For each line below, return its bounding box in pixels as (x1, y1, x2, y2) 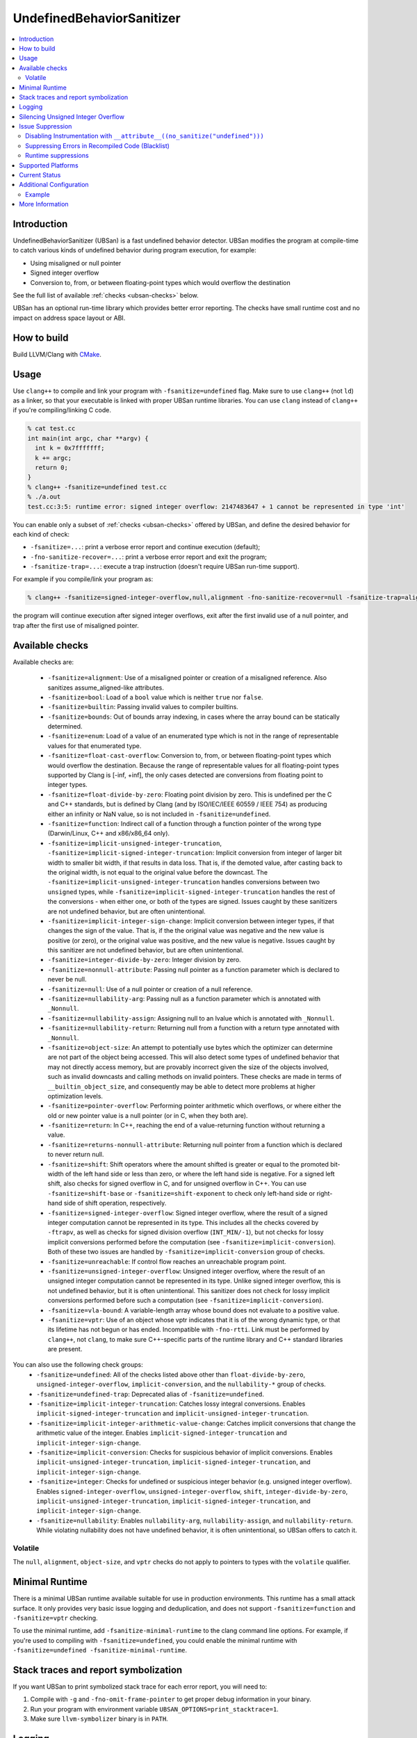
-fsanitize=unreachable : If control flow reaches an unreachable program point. (47, 1257, 286, 1265)
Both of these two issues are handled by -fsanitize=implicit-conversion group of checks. (47, 1248, 325, 1256)
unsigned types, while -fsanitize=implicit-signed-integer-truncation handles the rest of (47, 887, 336, 896)
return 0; (35, 463, 69, 471)
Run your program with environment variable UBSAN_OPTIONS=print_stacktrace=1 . (30, 1705, 279, 1713)
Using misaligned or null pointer (30, 259, 122, 267)
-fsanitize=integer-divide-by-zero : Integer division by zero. (47, 956, 241, 964)
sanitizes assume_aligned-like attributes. (47, 683, 165, 692)
